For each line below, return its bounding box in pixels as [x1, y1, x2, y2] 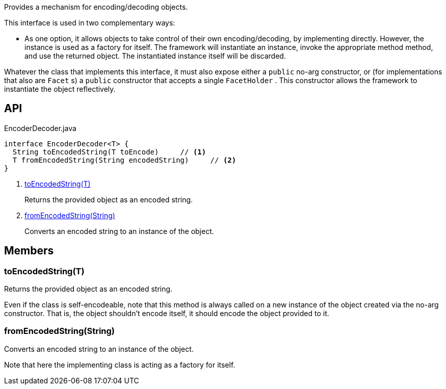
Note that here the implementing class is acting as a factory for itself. [4, 360, 235, 369]
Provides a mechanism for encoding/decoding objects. [4, 3, 188, 11]
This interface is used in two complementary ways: [4, 18, 175, 27]
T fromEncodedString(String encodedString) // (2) [12, 155, 237, 164]
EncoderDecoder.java [4, 123, 76, 133]
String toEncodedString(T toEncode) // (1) [12, 147, 206, 156]
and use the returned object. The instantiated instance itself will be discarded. [24, 51, 286, 60]
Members [4, 244, 54, 257]
